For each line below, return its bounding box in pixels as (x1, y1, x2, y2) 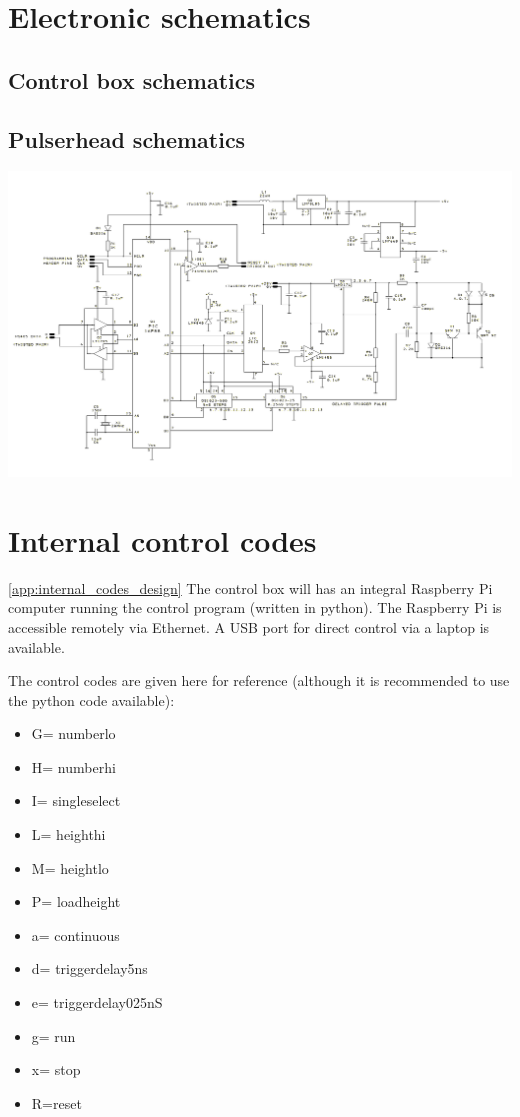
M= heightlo (31, 857, 109, 878)
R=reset (31, 1092, 82, 1113)
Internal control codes (8, 519, 317, 560)
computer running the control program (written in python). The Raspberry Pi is (8, 597, 502, 618)
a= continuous (31, 924, 120, 945)
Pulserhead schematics (8, 123, 246, 154)
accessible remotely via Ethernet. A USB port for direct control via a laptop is (8, 616, 490, 637)
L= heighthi (31, 824, 106, 845)
